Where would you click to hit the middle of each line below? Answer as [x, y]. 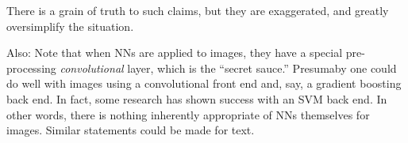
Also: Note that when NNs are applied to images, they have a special [175, 53]
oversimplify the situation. [70, 26]
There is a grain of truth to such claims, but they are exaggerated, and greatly [198, 10]
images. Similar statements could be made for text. [131, 130]
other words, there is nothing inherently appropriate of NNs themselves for [188, 114]
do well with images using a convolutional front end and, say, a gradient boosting [204, 83]
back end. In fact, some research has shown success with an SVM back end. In [197, 98]
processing [31, 68]
